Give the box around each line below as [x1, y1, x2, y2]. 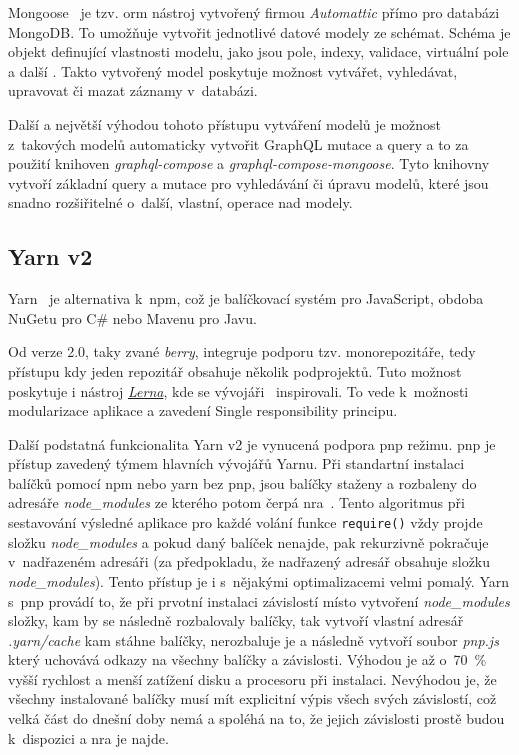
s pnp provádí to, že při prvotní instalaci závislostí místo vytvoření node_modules [8, 590, 510, 611]
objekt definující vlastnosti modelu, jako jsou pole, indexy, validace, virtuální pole [8, 41, 509, 62]
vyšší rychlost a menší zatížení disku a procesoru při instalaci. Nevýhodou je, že [8, 668, 497, 689]
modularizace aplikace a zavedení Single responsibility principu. [8, 400, 398, 421]
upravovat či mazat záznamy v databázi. [8, 80, 258, 101]
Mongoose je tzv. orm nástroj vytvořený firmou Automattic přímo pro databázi [8, 2, 500, 22]
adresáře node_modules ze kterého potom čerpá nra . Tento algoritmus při [8, 492, 465, 513]
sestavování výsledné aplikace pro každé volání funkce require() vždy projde [8, 512, 483, 533]
